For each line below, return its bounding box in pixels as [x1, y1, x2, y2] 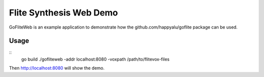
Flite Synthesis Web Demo [9, 7, 118, 18]
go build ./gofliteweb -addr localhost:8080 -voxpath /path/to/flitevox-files [21, 56, 170, 62]
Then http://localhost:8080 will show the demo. [9, 65, 105, 71]
